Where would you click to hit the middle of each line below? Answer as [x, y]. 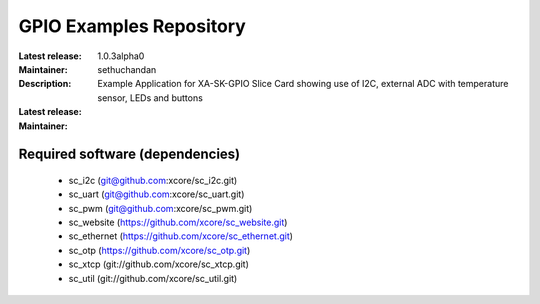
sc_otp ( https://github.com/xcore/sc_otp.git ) [159, 250]
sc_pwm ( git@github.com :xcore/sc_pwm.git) [160, 208]
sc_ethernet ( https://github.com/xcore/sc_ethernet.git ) [181, 236]
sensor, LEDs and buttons [150, 97]
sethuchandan [127, 69]
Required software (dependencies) [129, 154]
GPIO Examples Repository [132, 26]
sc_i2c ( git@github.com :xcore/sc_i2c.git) [153, 180]
